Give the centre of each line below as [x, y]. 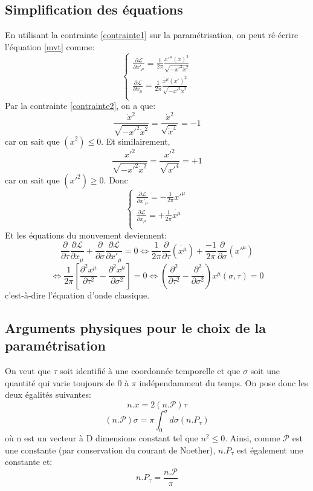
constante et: [29, 462]
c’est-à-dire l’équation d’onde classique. [77, 295]
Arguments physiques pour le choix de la [135, 327]
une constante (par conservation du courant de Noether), [110, 450]
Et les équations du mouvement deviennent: [86, 235]
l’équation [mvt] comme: [50, 46]
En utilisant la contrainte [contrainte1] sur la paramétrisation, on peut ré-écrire [152, 35]
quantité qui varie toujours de [60, 382]
